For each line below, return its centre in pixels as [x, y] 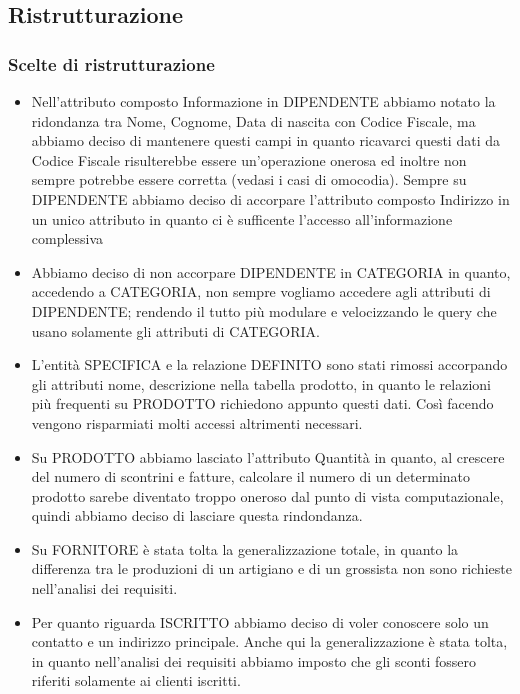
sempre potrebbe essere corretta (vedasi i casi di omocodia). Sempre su [249, 179]
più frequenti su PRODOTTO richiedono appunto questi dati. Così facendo [262, 403]
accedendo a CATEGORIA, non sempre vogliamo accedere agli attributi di [261, 291]
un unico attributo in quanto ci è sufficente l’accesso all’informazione [242, 218]
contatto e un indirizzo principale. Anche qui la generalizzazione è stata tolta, [269, 641]
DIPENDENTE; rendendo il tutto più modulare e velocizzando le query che [264, 310]
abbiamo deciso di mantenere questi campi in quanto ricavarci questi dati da [265, 140]
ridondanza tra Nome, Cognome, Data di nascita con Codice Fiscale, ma [253, 120]
